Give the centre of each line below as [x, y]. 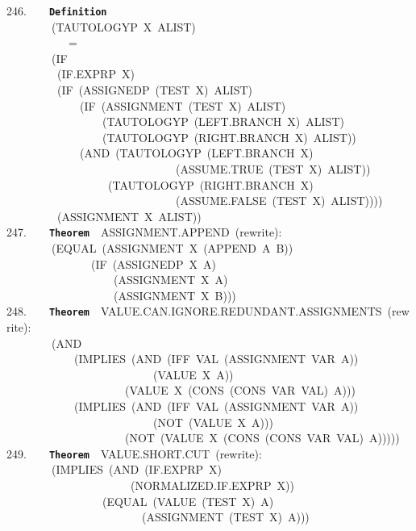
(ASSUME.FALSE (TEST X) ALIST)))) [279, 201]
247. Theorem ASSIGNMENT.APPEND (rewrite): [144, 232]
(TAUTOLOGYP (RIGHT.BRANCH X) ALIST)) [229, 137]
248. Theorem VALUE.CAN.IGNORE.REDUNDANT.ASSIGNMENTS [194, 311]
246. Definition [57, 10]
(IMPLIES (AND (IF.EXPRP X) [137, 469]
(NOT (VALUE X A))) [213, 422]
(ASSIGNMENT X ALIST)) [129, 216]
